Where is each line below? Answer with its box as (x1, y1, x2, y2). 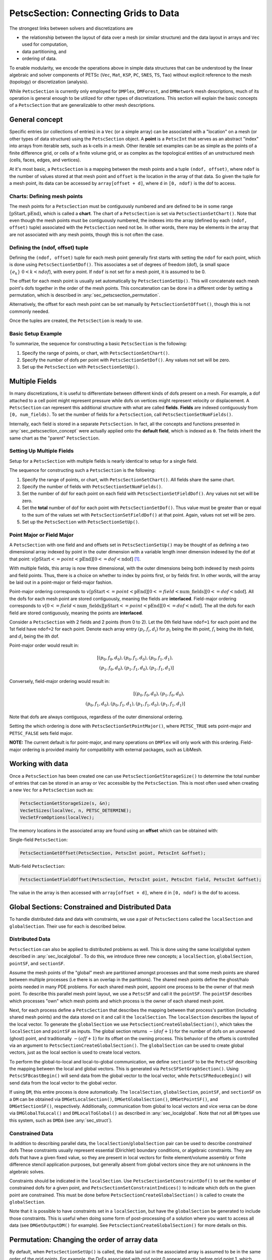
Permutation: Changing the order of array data (9, 1235, 158, 1244)
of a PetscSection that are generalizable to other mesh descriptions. (9, 102, 156, 108)
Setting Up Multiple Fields (9, 448, 74, 455)
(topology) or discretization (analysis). (9, 79, 89, 85)
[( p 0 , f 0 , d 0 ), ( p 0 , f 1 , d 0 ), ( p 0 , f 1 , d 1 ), (96, 655, 173, 662)
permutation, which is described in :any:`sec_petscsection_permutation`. (9, 292, 161, 298)
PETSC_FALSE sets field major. (9, 730, 73, 736)
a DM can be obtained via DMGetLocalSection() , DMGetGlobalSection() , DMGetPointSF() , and (9, 1096, 218, 1102)
